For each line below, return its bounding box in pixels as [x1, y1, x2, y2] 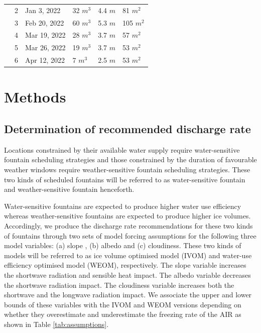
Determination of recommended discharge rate [4, 121, 251, 136]
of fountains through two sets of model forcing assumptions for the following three [4, 230, 256, 241]
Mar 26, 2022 [25, 42, 66, 53]
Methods [4, 86, 66, 107]
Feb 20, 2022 [25, 17, 64, 28]
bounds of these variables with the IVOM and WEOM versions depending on [4, 299, 241, 309]
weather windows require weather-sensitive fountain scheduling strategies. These [4, 164, 250, 174]
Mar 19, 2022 [25, 30, 66, 40]
